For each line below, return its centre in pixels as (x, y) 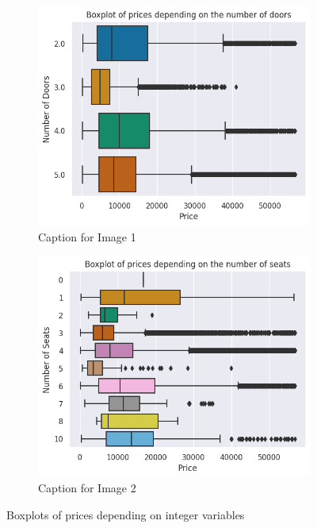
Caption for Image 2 (87, 488)
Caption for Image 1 (87, 236)
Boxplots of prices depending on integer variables (126, 514)
